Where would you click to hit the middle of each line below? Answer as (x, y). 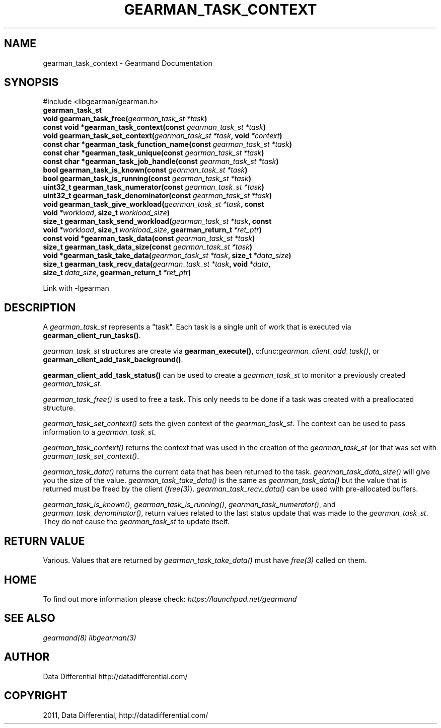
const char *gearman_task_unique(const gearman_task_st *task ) (154, 153)
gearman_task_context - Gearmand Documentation (128, 63)
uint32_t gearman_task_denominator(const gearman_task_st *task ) (158, 196)
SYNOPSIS (31, 83)
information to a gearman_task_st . (99, 432)
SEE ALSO (30, 618)
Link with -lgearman (76, 288)
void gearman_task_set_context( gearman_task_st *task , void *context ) (163, 136)
